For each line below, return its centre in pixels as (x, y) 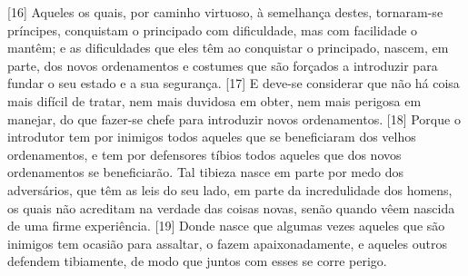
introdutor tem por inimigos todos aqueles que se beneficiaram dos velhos (212, 137)
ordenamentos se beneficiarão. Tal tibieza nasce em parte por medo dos (205, 172)
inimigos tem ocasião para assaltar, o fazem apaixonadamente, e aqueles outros (227, 243)
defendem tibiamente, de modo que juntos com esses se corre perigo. (197, 261)
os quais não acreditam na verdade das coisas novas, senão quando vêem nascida (231, 207)
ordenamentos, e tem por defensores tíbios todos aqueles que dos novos (204, 154)
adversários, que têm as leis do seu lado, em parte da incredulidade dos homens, (230, 189)
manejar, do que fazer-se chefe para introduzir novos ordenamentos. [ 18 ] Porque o (234, 118)
